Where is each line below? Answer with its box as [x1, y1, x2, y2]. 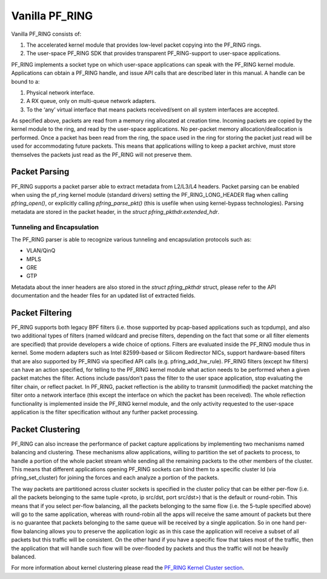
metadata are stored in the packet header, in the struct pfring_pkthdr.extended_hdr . [11, 208, 220, 215]
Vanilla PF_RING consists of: [11, 30, 82, 38]
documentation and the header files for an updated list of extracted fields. [11, 292, 196, 299]
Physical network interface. [26, 88, 95, 96]
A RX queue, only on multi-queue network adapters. [26, 98, 157, 105]
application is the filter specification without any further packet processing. [11, 409, 199, 415]
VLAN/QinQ [26, 247, 56, 254]
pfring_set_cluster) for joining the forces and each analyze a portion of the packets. [11, 474, 219, 481]
